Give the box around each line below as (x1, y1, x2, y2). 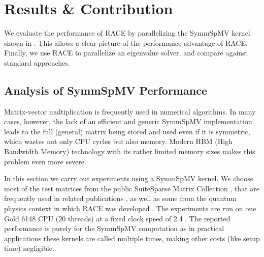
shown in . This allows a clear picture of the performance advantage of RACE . (4, 37, 248, 48)
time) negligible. (4, 243, 54, 253)
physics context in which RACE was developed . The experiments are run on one (4, 203, 256, 214)
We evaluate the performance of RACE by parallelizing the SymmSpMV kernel (4, 27, 250, 38)
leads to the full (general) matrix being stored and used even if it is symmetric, (4, 126, 250, 136)
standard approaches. (4, 57, 70, 68)
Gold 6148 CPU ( (4, 213, 59, 223)
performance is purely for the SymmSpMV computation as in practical (4, 223, 224, 234)
